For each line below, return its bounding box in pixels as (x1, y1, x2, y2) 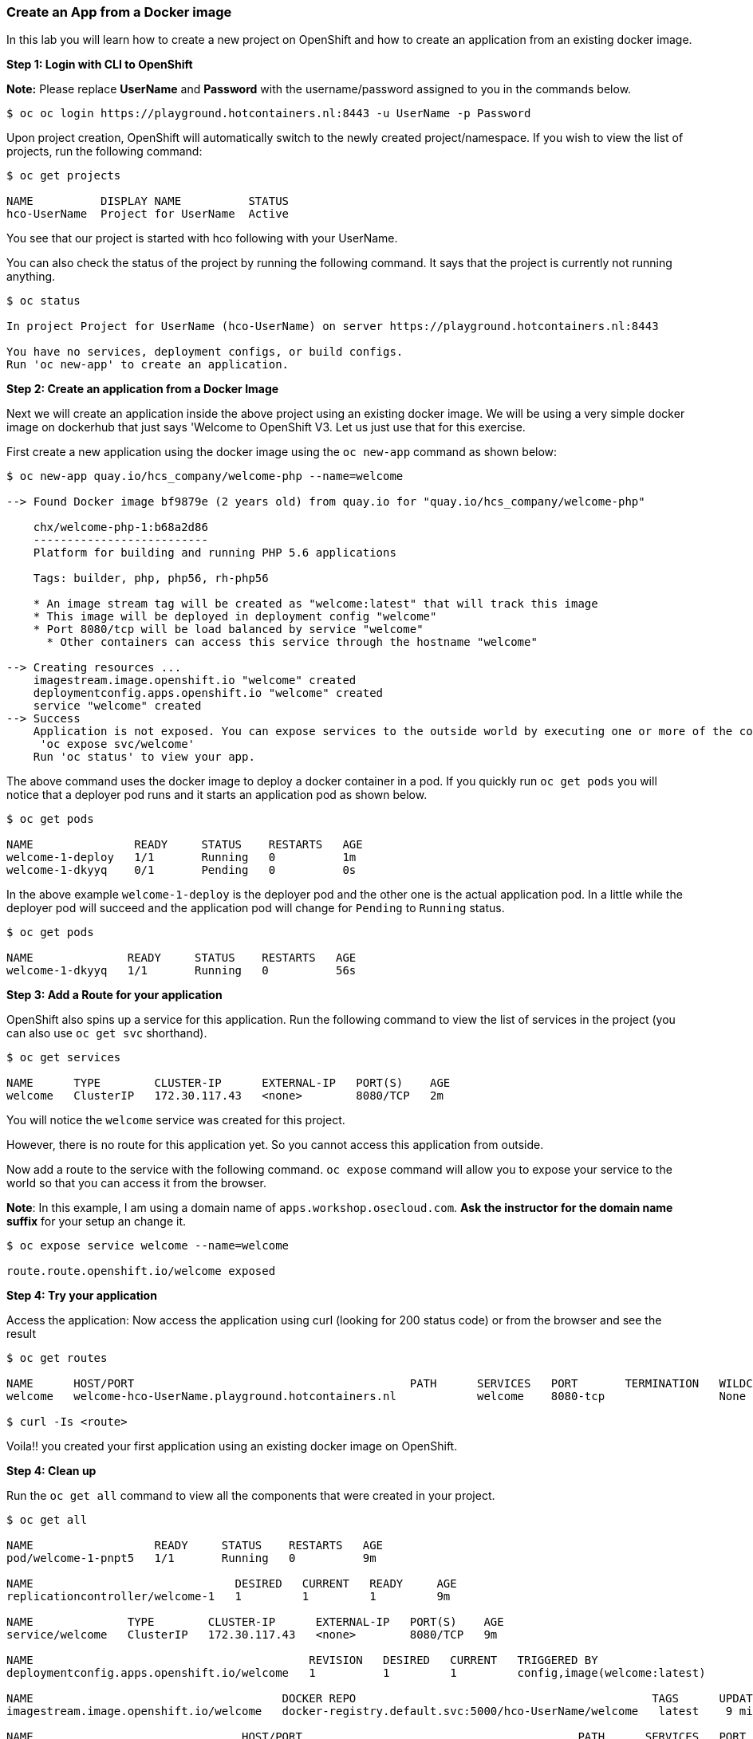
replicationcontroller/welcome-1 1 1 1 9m (6, 1590, 451, 1603)
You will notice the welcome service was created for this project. (6, 1113, 345, 1127)
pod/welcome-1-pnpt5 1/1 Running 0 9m (6, 1552, 376, 1565)
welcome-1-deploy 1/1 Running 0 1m (6, 851, 357, 864)
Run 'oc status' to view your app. (33, 750, 255, 764)
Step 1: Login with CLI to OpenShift (6, 57, 193, 72)
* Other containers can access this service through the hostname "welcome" (46, 635, 538, 649)
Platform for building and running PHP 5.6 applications (33, 546, 396, 560)
